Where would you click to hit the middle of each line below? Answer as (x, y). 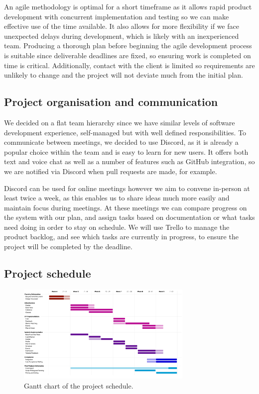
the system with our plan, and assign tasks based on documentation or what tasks (129, 217)
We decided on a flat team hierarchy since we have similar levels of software (120, 122)
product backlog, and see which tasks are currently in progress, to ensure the (121, 237)
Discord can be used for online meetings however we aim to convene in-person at (127, 188)
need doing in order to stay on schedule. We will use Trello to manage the (117, 227)
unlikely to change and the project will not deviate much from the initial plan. (124, 75)
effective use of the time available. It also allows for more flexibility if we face (122, 26)
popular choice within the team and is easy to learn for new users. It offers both (126, 151)
